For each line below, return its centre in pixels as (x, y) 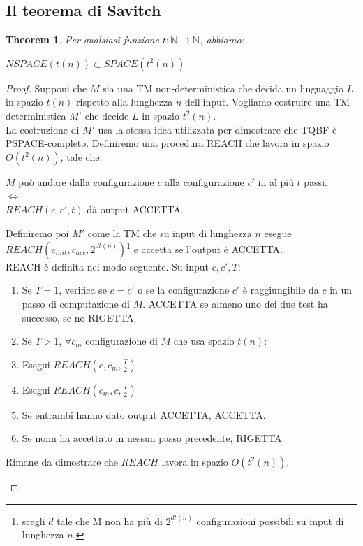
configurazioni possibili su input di (270, 520)
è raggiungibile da (281, 290)
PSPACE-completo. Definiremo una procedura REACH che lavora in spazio (168, 143)
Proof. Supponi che (46, 88)
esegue (278, 232)
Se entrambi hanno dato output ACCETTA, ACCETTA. (144, 414)
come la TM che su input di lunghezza (170, 232)
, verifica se (83, 290)
